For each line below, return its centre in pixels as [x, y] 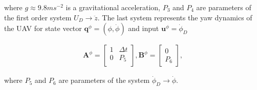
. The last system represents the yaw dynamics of [175, 17]
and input [144, 28]
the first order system [38, 17]
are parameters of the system [104, 80]
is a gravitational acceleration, [113, 7]
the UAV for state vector [43, 28]
